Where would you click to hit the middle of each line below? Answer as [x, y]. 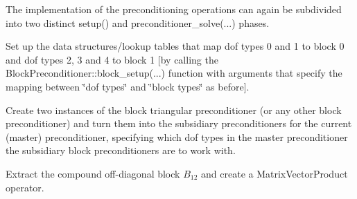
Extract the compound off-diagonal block [93, 173]
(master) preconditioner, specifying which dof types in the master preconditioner [177, 136]
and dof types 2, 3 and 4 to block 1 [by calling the [112, 59]
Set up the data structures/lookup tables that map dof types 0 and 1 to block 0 [175, 46]
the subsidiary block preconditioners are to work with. [121, 150]
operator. [25, 187]
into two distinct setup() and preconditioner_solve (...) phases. [138, 22]
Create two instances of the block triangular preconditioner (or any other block [174, 110]
